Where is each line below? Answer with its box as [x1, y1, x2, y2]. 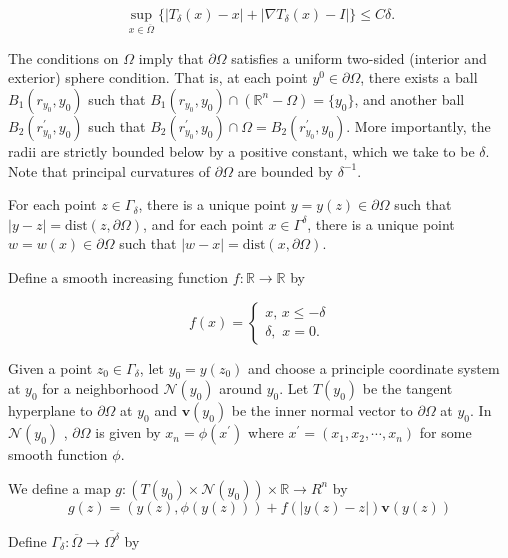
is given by [95, 422, 161, 443]
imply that [138, 47, 204, 68]
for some [419, 422, 472, 443]
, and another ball [354, 88, 465, 109]
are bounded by [237, 160, 333, 181]
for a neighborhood [42, 378, 159, 399]
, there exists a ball [360, 67, 478, 88]
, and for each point [143, 213, 264, 234]
